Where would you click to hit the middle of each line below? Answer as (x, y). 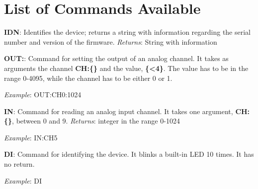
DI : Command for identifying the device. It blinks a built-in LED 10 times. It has (129, 154)
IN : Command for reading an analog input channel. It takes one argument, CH (126, 111)
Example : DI (23, 180)
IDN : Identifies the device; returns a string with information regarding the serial (128, 32)
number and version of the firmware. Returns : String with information (111, 41)
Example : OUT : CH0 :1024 (43, 94)
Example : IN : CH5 (31, 137)
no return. (19, 164)
